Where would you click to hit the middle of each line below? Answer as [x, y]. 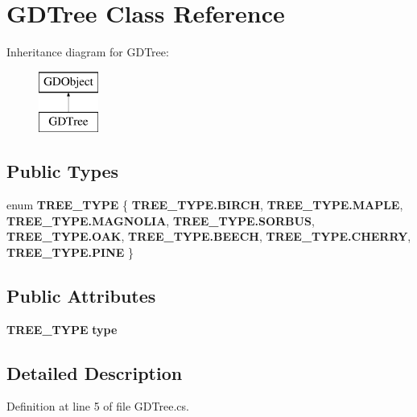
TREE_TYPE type [62, 329]
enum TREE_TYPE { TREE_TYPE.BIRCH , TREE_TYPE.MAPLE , [205, 205]
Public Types [63, 171]
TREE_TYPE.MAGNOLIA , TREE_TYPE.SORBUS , [161, 220]
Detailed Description [95, 372]
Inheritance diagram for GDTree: [88, 52]
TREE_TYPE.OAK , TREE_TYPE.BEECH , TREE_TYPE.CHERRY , [209, 236]
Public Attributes [81, 295]
